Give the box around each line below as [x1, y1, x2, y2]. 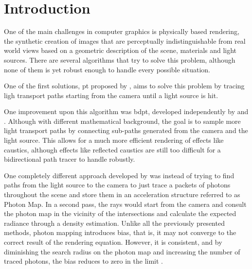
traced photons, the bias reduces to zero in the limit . [4, 256, 163, 266]
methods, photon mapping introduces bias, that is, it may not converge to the [4, 227, 236, 237]
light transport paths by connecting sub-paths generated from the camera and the [4, 125, 248, 135]
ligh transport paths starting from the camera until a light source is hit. [4, 90, 218, 100]
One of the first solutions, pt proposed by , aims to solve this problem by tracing [4, 81, 245, 91]
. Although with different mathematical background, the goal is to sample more [4, 116, 241, 126]
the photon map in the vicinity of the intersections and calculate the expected [4, 208, 236, 219]
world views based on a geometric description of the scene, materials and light [4, 45, 237, 55]
